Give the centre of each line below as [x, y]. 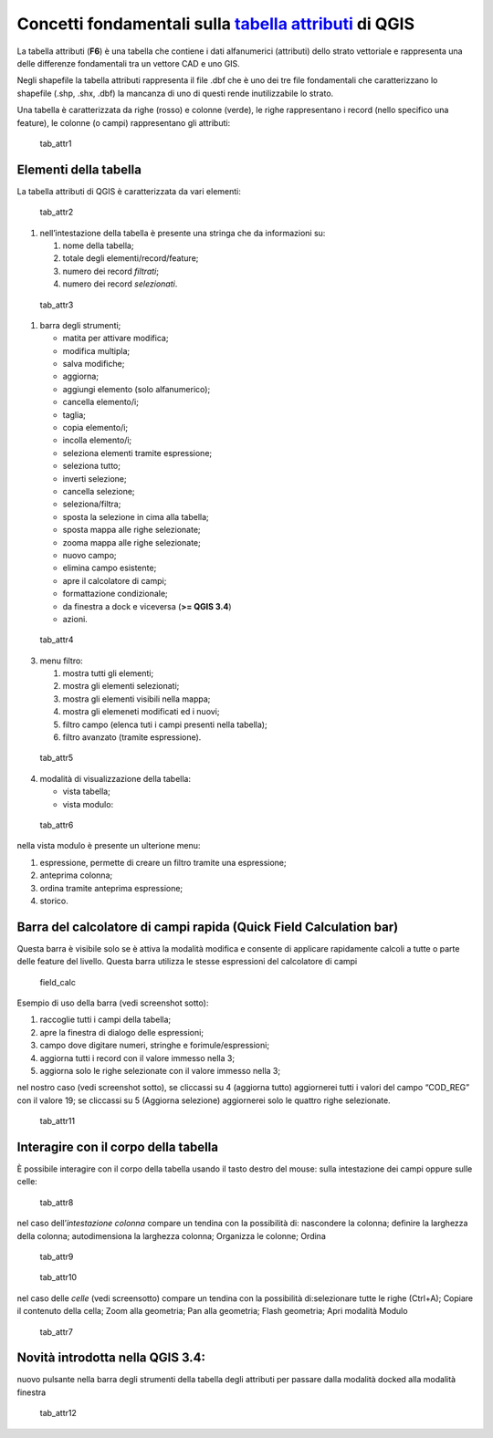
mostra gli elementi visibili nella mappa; [136, 699]
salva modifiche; [94, 364]
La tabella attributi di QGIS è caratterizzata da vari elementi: [129, 191]
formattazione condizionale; [115, 594]
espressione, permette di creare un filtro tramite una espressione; [163, 862]
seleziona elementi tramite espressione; [137, 453]
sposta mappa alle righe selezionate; [131, 530]
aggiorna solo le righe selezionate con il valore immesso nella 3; [160, 1070]
